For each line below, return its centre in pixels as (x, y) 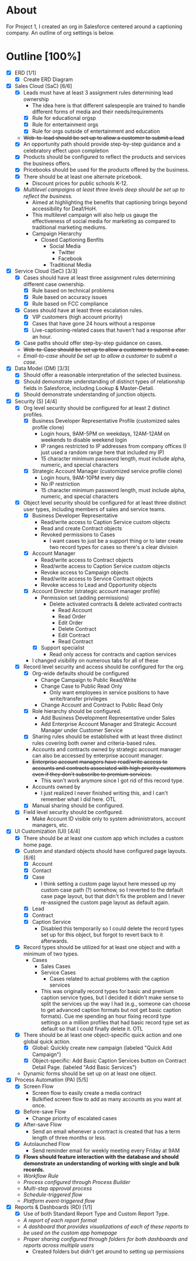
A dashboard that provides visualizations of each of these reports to (106, 1226)
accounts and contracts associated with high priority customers (109, 768)
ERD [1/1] (25, 73)
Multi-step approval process (58, 1188)
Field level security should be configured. (73, 812)
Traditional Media (71, 264)
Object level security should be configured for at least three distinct (104, 502)
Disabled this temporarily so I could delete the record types (112, 928)
